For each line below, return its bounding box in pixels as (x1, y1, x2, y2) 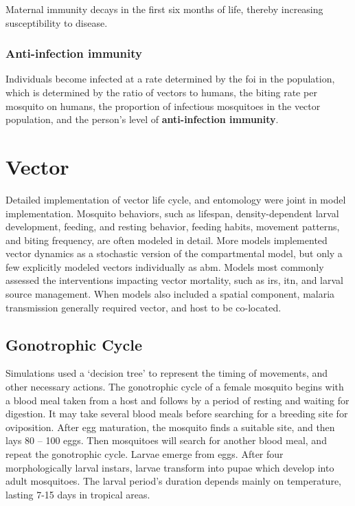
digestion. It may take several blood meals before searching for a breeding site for (5, 406, 348, 421)
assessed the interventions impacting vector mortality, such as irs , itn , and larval (5, 273, 343, 287)
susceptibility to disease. (5, 15, 108, 30)
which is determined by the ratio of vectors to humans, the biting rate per (5, 85, 317, 99)
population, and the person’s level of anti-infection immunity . (5, 112, 279, 126)
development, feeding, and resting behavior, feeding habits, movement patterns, (5, 219, 340, 234)
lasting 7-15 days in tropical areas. (5, 487, 150, 501)
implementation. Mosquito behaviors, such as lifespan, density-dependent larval (5, 206, 339, 220)
